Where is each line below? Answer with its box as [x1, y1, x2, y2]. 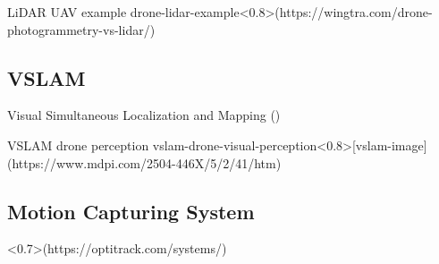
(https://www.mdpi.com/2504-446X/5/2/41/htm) [7, 153, 282, 172]
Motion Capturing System [7, 197, 255, 225]
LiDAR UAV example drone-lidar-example [7, 3, 240, 21]
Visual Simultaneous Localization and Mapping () [7, 106, 281, 124]
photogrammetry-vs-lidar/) [7, 20, 156, 38]
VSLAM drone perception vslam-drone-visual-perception [7, 135, 317, 154]
